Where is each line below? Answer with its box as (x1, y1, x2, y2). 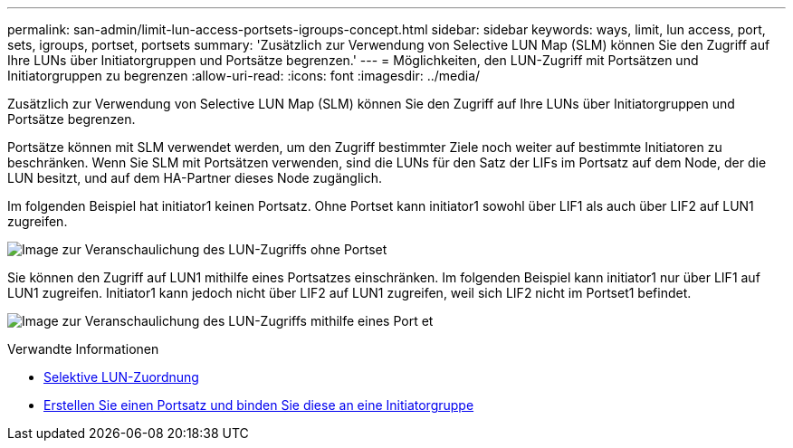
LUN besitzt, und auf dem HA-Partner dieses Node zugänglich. (7, 170, 383, 186)
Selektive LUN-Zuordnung (43, 369, 199, 385)
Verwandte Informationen (7, 341, 159, 357)
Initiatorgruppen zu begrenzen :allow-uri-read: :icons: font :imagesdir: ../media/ (7, 68, 481, 83)
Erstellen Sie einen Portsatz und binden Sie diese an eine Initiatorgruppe (43, 397, 474, 413)
